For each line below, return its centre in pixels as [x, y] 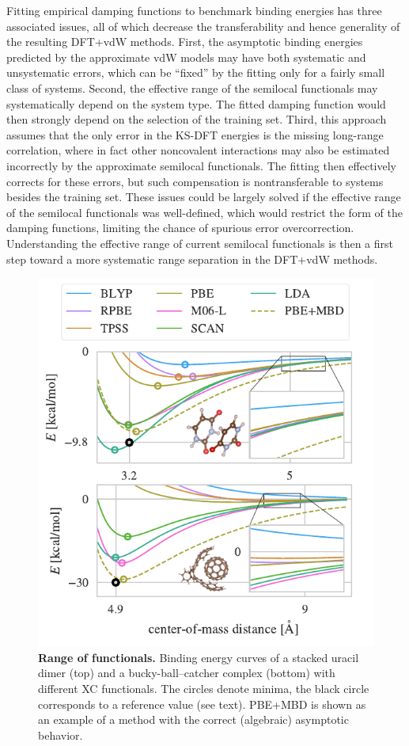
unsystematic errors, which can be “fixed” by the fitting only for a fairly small [196, 72]
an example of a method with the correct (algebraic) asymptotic [193, 719]
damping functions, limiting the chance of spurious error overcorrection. [180, 228]
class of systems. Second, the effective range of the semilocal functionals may [192, 88]
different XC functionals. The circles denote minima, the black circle [204, 688]
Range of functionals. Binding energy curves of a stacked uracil [199, 657]
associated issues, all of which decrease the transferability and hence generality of [203, 26]
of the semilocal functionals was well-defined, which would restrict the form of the [204, 212]
